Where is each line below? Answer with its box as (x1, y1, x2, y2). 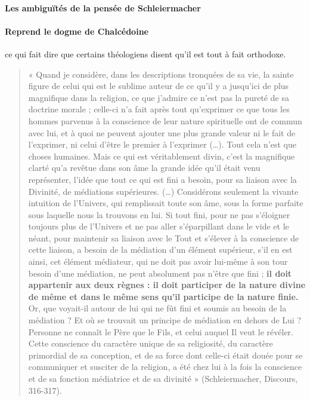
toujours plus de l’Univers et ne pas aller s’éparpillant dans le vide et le (28, 220, 289, 232)
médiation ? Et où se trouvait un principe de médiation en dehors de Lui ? (28, 314, 302, 326)
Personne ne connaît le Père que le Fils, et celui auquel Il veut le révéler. (28, 325, 293, 338)
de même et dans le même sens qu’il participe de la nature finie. (28, 290, 299, 302)
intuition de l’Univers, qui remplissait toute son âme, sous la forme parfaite (28, 197, 303, 209)
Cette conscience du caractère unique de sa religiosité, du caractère (28, 337, 273, 350)
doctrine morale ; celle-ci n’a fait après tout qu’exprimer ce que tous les (28, 103, 290, 115)
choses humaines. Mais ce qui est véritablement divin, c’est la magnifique (28, 149, 295, 162)
